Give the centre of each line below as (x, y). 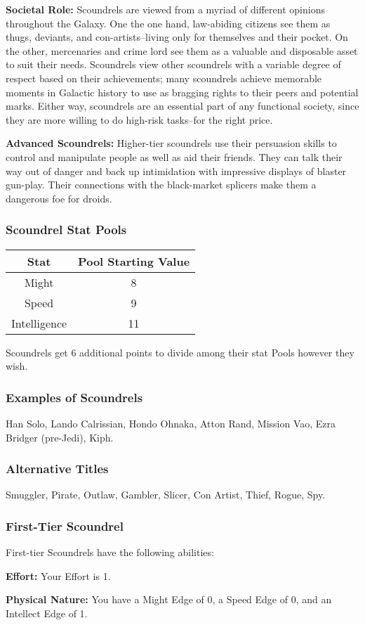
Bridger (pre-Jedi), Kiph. (60, 437)
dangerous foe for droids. (59, 198)
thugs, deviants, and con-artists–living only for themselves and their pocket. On (177, 37)
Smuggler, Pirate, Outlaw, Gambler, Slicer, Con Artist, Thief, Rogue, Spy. (166, 495)
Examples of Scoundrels (74, 397)
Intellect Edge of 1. (47, 613)
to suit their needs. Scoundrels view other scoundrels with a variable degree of (173, 64)
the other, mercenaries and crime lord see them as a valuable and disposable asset (182, 50)
